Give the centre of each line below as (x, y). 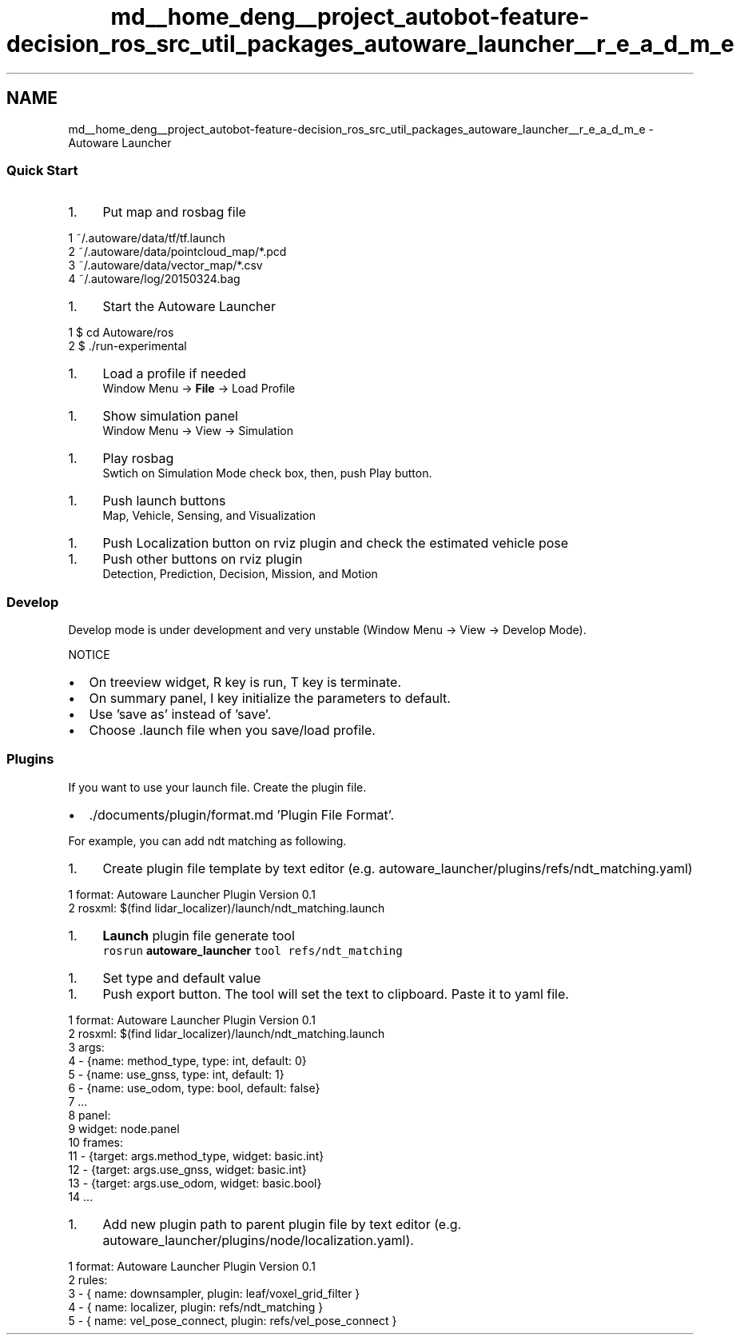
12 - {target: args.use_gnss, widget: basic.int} (187, 1169)
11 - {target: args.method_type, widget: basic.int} (196, 1155)
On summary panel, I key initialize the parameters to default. (270, 698)
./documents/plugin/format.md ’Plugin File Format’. (241, 814)
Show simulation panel (170, 416)
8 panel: (90, 1115)
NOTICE (89, 655)
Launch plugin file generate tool (199, 935)
